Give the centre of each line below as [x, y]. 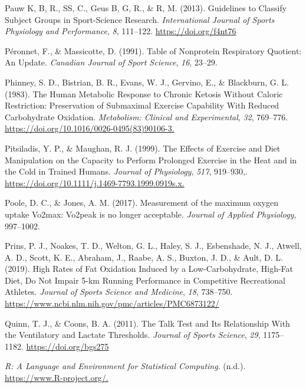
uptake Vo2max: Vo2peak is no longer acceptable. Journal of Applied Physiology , [151, 214]
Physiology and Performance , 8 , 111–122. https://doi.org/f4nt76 [121, 31]
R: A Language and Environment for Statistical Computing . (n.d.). [125, 366]
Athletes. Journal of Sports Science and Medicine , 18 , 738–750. [119, 292]
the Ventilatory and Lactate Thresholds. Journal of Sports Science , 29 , [133, 335]
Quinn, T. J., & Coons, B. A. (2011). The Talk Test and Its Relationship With [147, 323]
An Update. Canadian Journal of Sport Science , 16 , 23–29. [111, 62]
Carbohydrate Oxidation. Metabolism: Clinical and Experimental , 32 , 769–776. [147, 116]
